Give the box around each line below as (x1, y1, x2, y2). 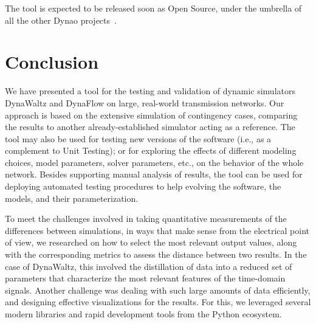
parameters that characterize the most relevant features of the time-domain (5, 272, 286, 284)
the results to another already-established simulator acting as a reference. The (5, 120, 295, 133)
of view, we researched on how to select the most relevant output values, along (5, 236, 297, 249)
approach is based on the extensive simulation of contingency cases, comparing (5, 108, 298, 121)
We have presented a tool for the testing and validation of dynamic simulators (5, 84, 295, 97)
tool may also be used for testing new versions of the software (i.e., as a (5, 132, 272, 145)
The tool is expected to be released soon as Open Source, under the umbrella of (5, 2, 302, 14)
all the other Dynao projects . (5, 13, 117, 26)
